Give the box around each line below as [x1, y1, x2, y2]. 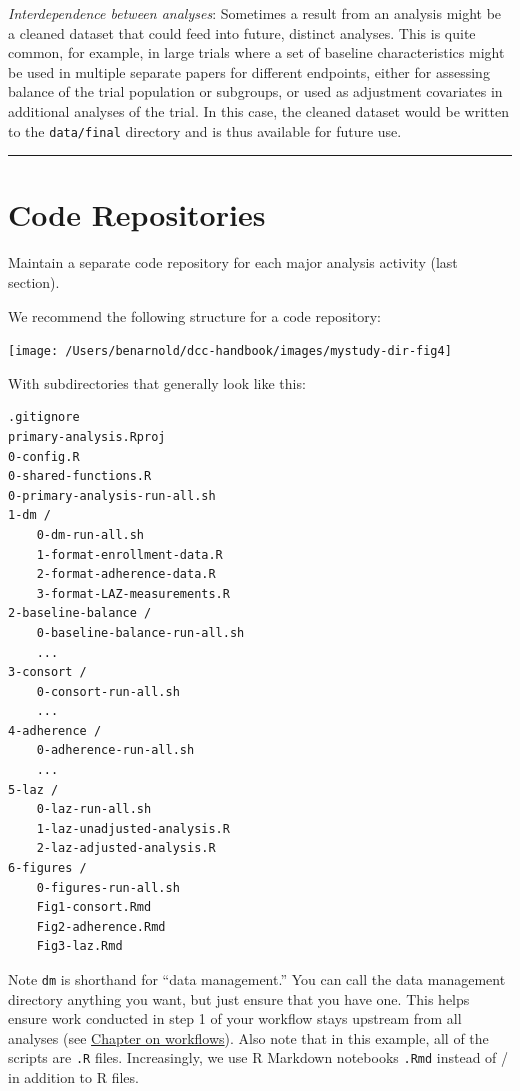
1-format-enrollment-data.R [36, 547, 223, 562]
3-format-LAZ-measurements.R [36, 586, 230, 601]
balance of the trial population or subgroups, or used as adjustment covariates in [8, 81, 503, 102]
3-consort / [8, 665, 87, 680]
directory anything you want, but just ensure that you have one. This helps [8, 988, 470, 1009]
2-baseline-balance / [8, 606, 152, 621]
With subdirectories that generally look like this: [8, 372, 306, 393]
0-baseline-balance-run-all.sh [36, 625, 245, 640]
